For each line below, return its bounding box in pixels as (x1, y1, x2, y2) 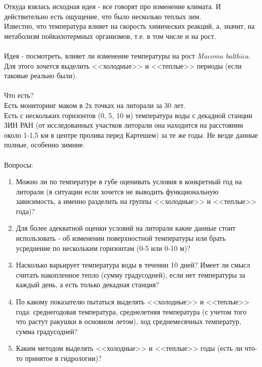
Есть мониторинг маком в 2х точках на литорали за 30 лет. (4, 99, 185, 110)
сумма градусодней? (16, 326, 78, 336)
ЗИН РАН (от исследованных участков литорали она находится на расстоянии (4, 120, 243, 130)
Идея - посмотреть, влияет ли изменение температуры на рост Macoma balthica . (4, 50, 251, 61)
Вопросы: (4, 159, 33, 170)
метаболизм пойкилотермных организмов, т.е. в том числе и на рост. (4, 30, 216, 41)
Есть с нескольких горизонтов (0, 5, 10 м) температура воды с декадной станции (4, 110, 252, 120)
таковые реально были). (4, 70, 78, 81)
